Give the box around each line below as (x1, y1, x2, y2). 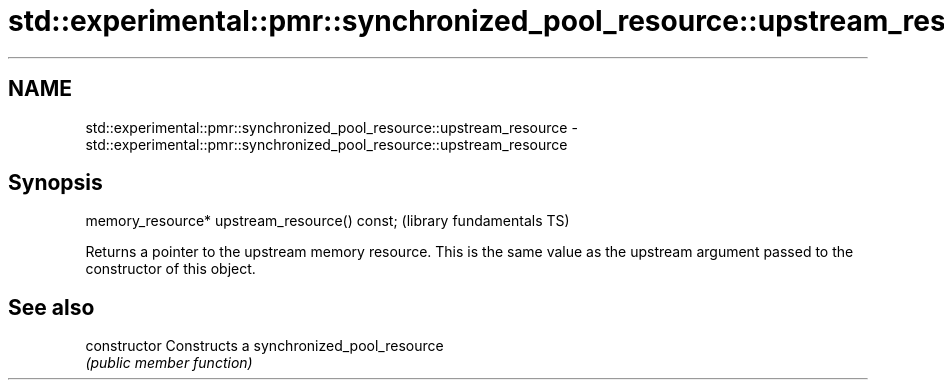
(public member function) (85, 354, 253, 372)
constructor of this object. (85, 260, 256, 278)
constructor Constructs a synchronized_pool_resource (85, 337, 444, 355)
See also (8, 294, 95, 320)
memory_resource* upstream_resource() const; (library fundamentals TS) (85, 212, 570, 230)
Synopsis (8, 170, 103, 196)
